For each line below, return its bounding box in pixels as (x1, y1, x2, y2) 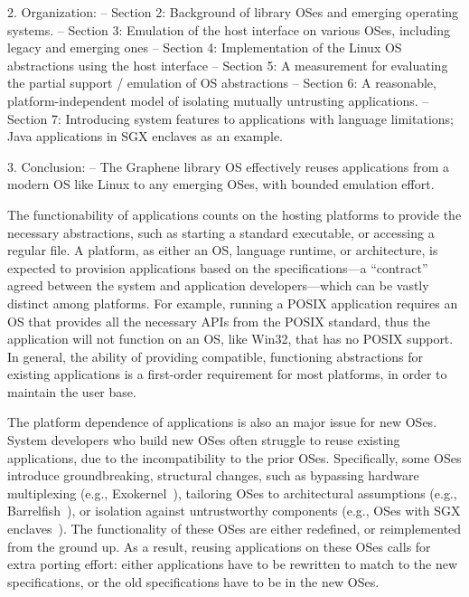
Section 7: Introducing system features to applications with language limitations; (7, 109, 454, 128)
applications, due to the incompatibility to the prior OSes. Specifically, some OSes (7, 448, 462, 467)
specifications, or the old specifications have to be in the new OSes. (7, 572, 380, 591)
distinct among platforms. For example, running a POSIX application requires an (7, 293, 458, 312)
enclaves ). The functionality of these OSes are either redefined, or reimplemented (7, 519, 462, 538)
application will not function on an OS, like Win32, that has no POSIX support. (7, 329, 454, 348)
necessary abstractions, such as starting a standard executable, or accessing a (7, 223, 435, 242)
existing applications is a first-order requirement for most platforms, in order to (7, 365, 447, 384)
